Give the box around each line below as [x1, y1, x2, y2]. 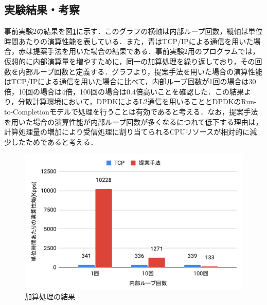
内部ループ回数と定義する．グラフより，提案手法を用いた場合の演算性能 [18, 66, 262, 77]
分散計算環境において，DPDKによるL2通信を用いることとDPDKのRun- [18, 96, 257, 107]
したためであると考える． [11, 136, 98, 147]
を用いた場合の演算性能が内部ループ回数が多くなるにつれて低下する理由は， [4, 116, 263, 127]
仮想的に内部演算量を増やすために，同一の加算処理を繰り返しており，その [4, 55, 255, 66]
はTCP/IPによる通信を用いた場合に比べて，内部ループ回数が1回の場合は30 [4, 76, 256, 87]
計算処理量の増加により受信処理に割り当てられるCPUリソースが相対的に [4, 126, 250, 137]
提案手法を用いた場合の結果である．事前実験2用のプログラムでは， [32, 46, 260, 56]
